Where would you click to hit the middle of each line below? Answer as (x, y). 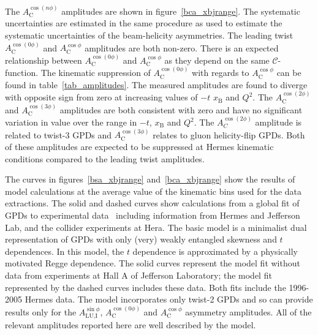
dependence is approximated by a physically (215, 251)
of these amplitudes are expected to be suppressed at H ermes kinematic (139, 147)
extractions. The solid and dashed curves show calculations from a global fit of (152, 203)
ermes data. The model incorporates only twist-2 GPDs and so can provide (172, 299)
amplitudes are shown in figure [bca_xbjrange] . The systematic (181, 11)
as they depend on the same (217, 60)
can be (289, 73)
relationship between (44, 60)
